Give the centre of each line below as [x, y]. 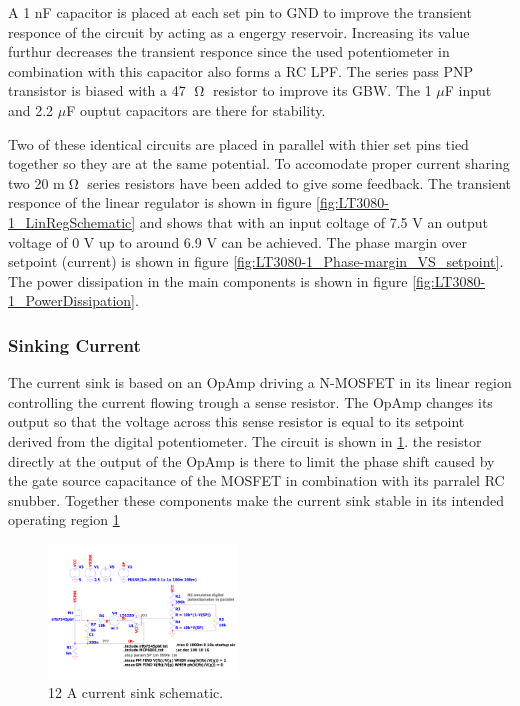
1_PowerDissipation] [71, 300]
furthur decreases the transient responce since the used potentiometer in [229, 51]
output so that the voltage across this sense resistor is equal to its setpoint [236, 421]
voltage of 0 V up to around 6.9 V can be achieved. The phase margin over [238, 241]
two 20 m [36, 182]
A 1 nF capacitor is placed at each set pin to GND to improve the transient [240, 12]
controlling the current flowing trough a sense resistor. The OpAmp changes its [250, 401]
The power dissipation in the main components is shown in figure [208, 280]
